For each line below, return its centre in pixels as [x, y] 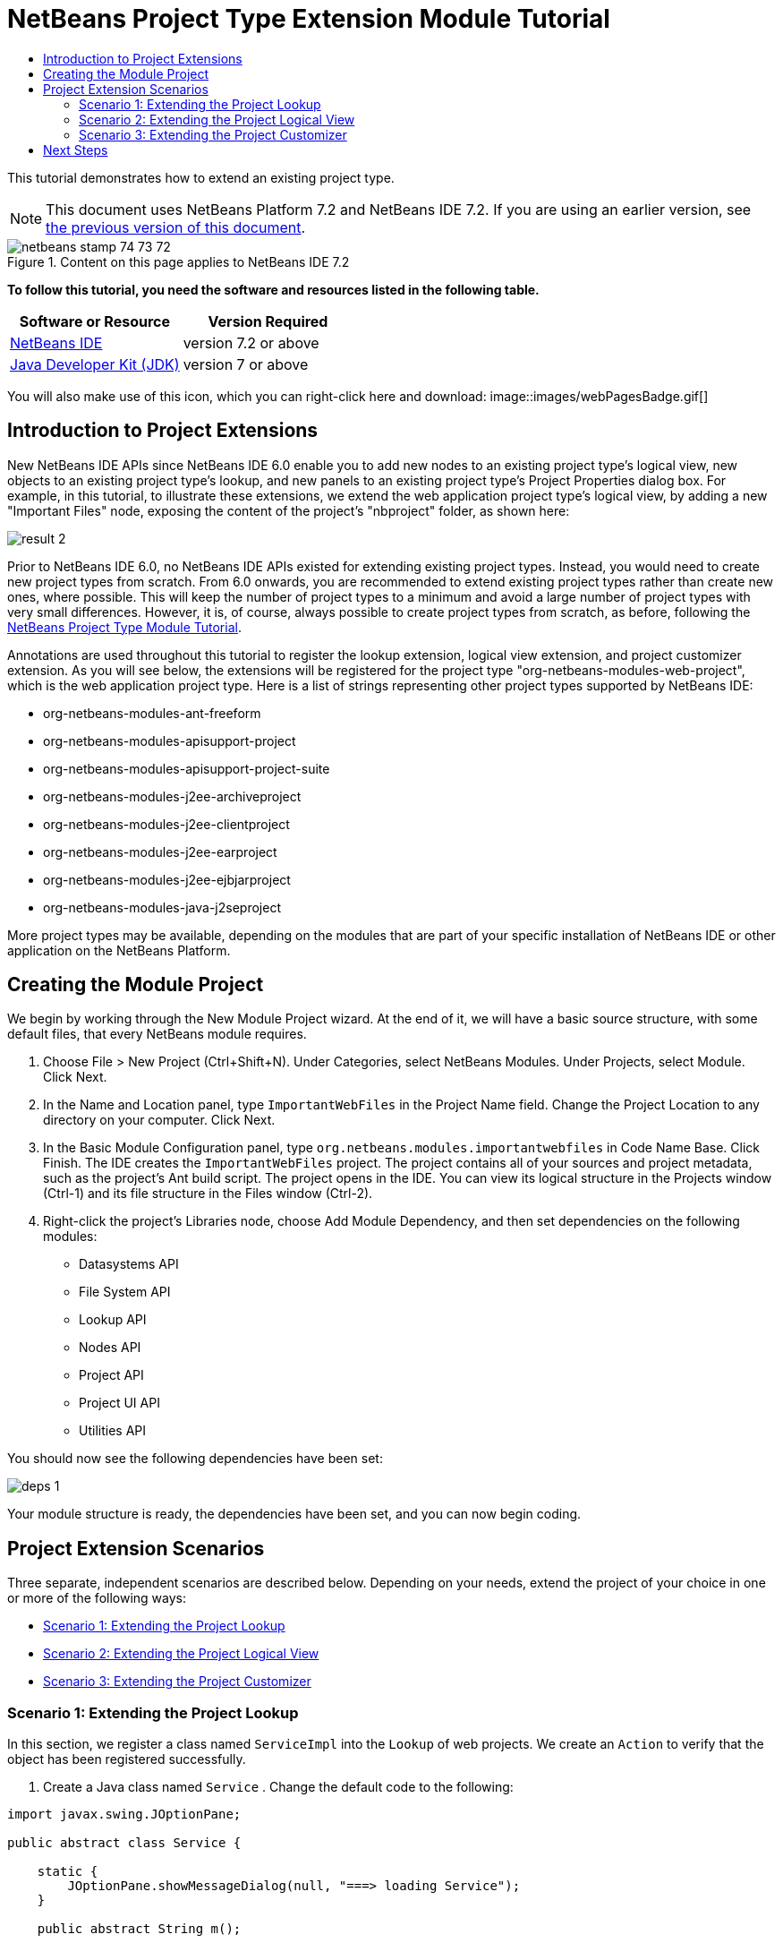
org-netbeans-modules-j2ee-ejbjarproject [167, 879]
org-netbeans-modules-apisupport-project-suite [187, 768]
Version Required [268, 321]
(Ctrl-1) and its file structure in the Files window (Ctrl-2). [208, 1194]
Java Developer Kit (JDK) [95, 364]
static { [68, 1872]
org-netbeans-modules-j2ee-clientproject [166, 824]
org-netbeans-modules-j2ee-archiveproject [172, 796]
